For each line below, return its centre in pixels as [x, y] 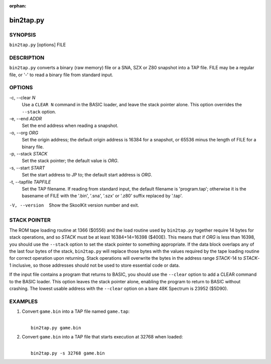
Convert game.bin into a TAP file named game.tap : [76, 311]
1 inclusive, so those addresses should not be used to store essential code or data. [95, 265]
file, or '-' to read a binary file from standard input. [61, 75]
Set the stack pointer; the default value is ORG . [70, 161]
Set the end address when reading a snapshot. [70, 126]
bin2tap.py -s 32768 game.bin [68, 353]
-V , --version [27, 205]
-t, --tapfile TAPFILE [30, 182]
